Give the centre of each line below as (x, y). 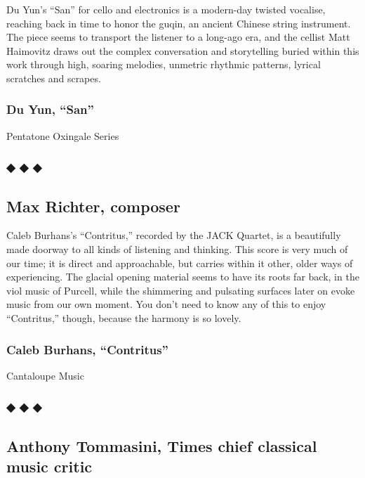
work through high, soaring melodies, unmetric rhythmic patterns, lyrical (164, 64)
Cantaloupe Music (45, 375)
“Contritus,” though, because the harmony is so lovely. (124, 317)
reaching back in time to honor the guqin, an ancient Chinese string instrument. (179, 23)
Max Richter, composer (93, 206)
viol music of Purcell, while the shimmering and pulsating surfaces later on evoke (181, 290)
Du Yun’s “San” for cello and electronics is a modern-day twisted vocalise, (166, 9)
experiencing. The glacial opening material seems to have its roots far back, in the (183, 277)
